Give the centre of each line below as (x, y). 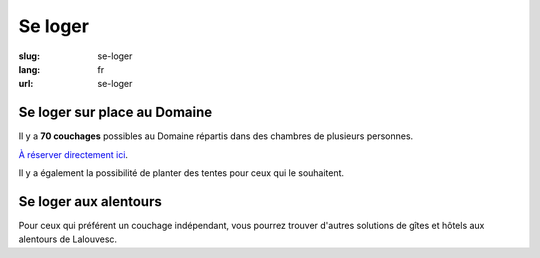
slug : (29, 56)
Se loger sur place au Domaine (115, 112)
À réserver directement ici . (73, 154)
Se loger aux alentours (90, 201)
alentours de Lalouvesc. (68, 239)
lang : (29, 69)
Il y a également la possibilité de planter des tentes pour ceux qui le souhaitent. (181, 173)
